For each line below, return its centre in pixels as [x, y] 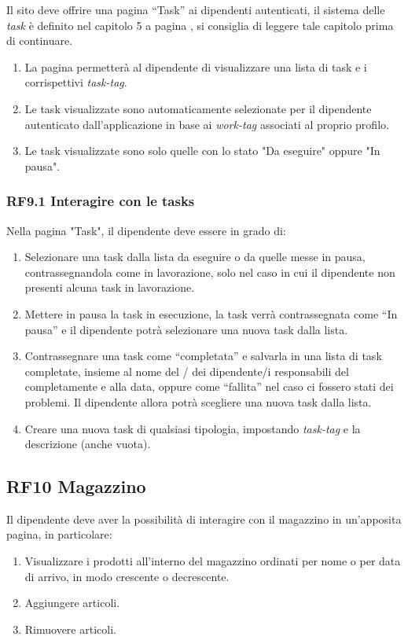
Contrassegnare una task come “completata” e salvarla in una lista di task [203, 356]
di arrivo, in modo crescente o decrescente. [127, 576]
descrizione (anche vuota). [88, 444]
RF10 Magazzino [76, 486]
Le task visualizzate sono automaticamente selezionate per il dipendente [198, 108]
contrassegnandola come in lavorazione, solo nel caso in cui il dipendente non [210, 272]
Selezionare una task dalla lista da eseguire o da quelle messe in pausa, [195, 257]
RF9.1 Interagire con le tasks [101, 201]
